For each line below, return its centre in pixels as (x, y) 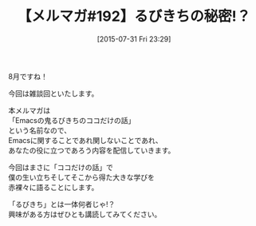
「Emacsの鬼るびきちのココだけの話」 (72, 120)
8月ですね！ (28, 76)
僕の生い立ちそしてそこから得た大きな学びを (82, 177)
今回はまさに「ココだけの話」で (61, 167)
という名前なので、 (40, 130)
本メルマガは (29, 110)
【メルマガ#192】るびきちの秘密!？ (134, 16)
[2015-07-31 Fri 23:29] (134, 39)
